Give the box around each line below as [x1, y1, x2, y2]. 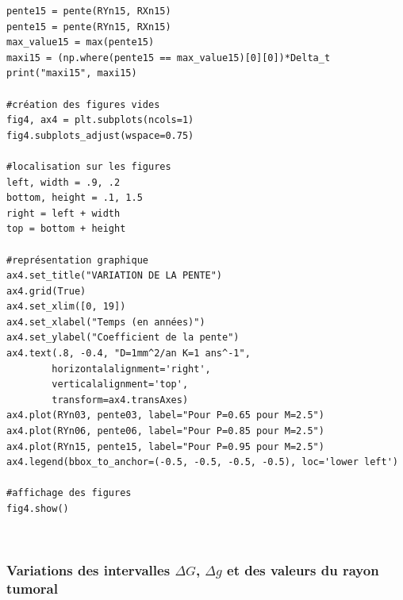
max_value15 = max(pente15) [6, 37, 155, 48]
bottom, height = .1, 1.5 [6, 192, 143, 204]
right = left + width [6, 207, 121, 219]
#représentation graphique [6, 254, 148, 266]
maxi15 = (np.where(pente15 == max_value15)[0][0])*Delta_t [6, 52, 331, 63]
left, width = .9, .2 [6, 176, 121, 188]
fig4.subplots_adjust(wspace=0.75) [6, 129, 194, 141]
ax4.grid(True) [6, 285, 86, 297]
